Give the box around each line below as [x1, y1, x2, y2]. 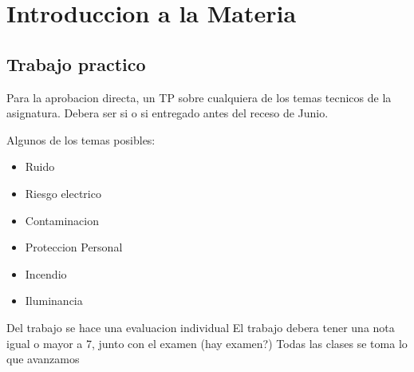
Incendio [25, 265, 67, 282]
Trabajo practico [6, 51, 146, 76]
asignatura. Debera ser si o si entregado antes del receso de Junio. [6, 105, 329, 121]
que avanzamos [6, 350, 80, 367]
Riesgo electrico [25, 184, 101, 201]
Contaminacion [25, 212, 99, 228]
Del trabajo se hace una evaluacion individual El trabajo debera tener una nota [6, 319, 395, 335]
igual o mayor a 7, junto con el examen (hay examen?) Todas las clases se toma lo [6, 334, 408, 351]
